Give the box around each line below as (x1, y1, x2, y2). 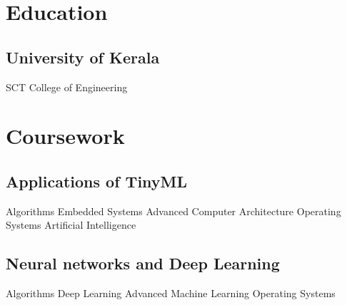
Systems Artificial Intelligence (6, 217, 136, 232)
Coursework (6, 121, 125, 150)
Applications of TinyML (6, 170, 188, 192)
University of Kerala (6, 46, 160, 68)
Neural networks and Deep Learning (6, 252, 280, 274)
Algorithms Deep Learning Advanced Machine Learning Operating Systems (6, 286, 336, 301)
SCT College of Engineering (6, 79, 128, 94)
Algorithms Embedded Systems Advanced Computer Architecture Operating (6, 203, 341, 218)
